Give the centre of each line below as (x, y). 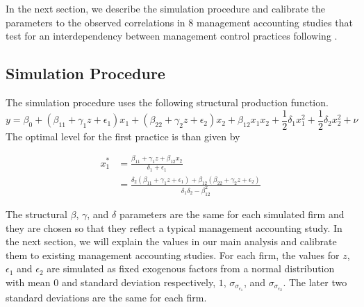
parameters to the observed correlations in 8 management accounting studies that (179, 22)
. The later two (315, 282)
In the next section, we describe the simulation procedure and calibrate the (166, 8)
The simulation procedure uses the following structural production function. (167, 102)
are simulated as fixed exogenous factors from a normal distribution (191, 268)
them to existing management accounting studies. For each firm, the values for (173, 255)
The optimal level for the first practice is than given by (123, 136)
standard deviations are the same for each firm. (106, 298)
